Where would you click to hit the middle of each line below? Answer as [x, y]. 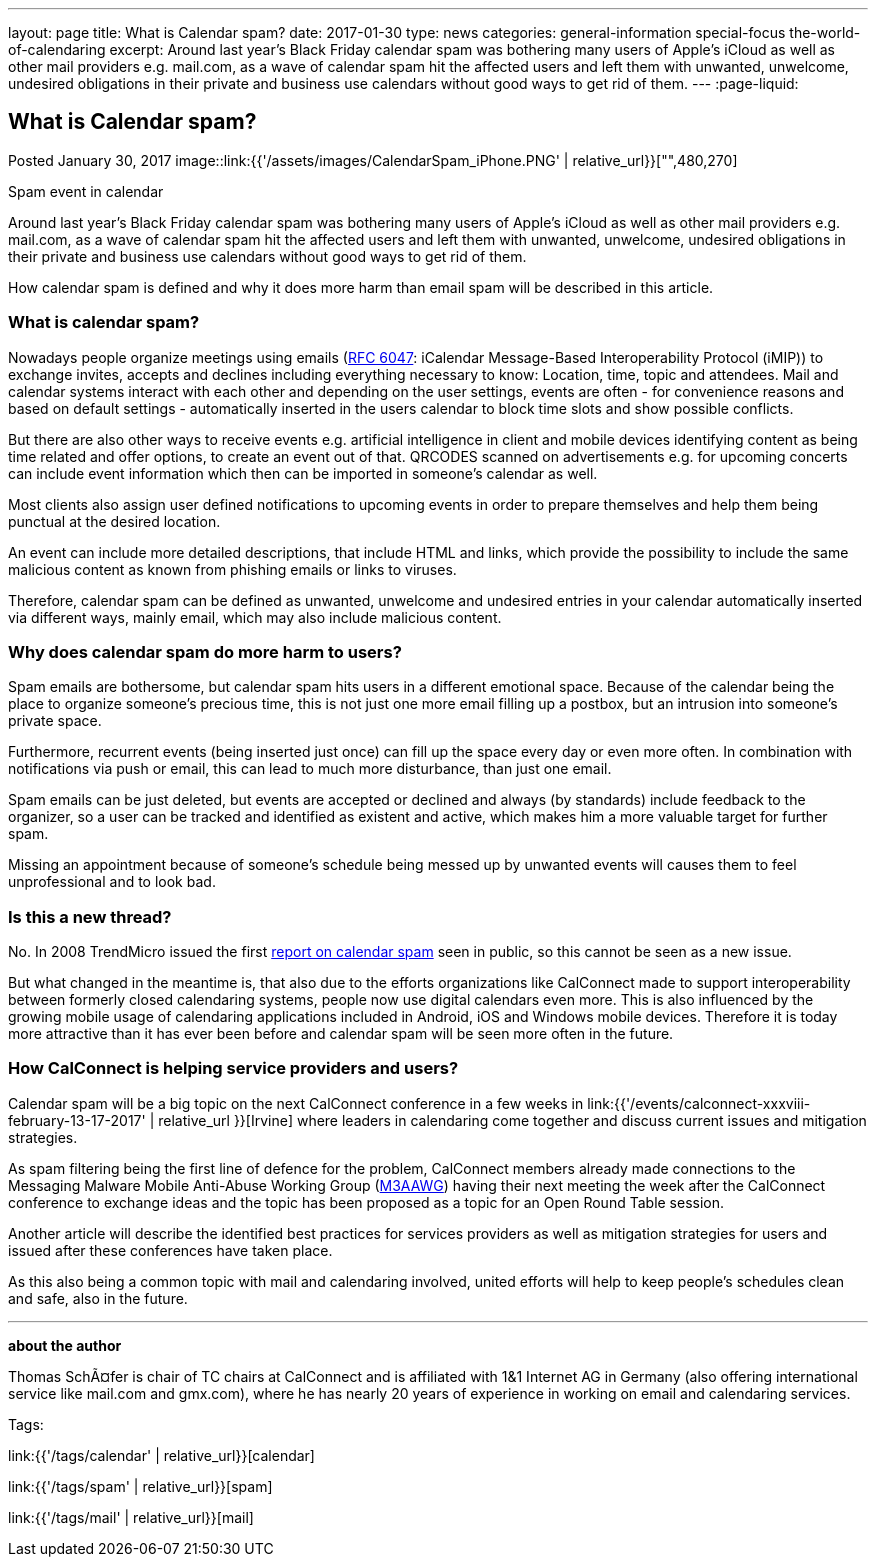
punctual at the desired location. [114, 521]
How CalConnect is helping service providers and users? [233, 1068]
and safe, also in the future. [98, 1298]
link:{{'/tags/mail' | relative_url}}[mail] [131, 1517]
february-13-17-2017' [77, 1120]
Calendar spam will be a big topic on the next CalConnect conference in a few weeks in [296, 1103]
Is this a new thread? [90, 916]
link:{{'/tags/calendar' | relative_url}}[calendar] [161, 1455]
